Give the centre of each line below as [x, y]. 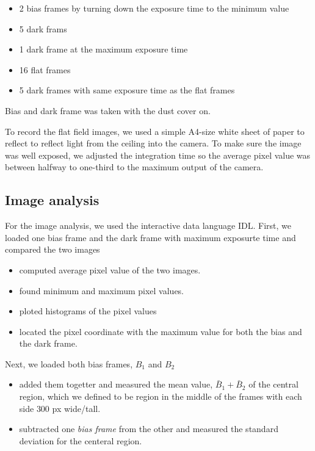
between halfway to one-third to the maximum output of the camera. [134, 167]
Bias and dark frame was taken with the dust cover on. [108, 110]
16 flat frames [45, 69]
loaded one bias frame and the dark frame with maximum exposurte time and [150, 237]
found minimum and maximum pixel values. [102, 290]
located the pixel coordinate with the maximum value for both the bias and [161, 331]
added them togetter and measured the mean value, [116, 384]
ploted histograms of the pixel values [88, 311]
